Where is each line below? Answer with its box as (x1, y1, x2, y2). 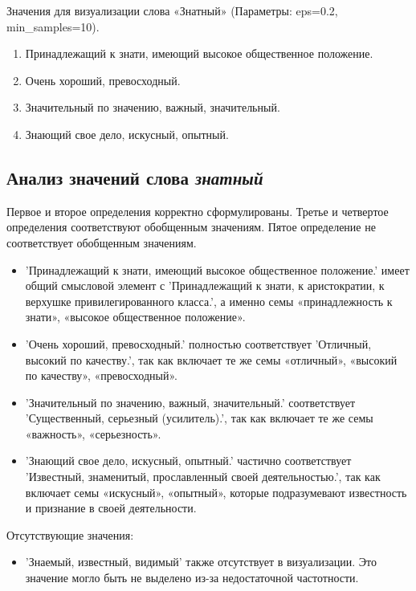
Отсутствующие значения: (6, 526, 134, 543)
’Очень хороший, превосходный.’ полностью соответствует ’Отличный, (25, 335, 372, 352)
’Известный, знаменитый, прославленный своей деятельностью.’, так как (25, 468, 381, 485)
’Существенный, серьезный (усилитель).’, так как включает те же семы (25, 410, 373, 426)
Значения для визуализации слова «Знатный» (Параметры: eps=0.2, (6, 2, 338, 18)
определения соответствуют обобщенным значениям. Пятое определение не (6, 218, 376, 235)
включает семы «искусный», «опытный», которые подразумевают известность (25, 483, 407, 500)
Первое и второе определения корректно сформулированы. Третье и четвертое (6, 202, 389, 219)
